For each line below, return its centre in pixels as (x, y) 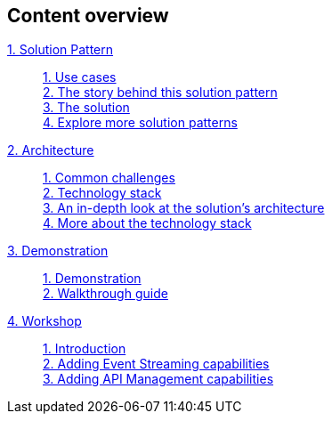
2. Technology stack (102, 193)
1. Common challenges (109, 178)
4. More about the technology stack (147, 223)
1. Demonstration (92, 279)
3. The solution (86, 108)
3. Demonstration (58, 251)
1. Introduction (85, 349)
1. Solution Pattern (61, 50)
